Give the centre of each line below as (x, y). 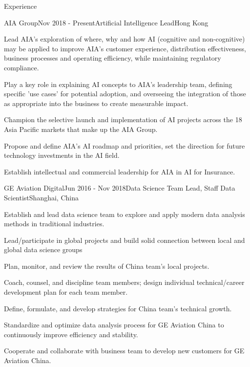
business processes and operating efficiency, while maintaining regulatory (113, 58)
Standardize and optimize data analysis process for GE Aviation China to (114, 325)
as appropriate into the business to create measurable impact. (96, 103)
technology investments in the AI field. (62, 155)
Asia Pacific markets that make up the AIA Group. (81, 129)
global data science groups (43, 249)
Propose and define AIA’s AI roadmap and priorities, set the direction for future (125, 145)
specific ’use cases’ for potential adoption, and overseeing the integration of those (125, 94)
